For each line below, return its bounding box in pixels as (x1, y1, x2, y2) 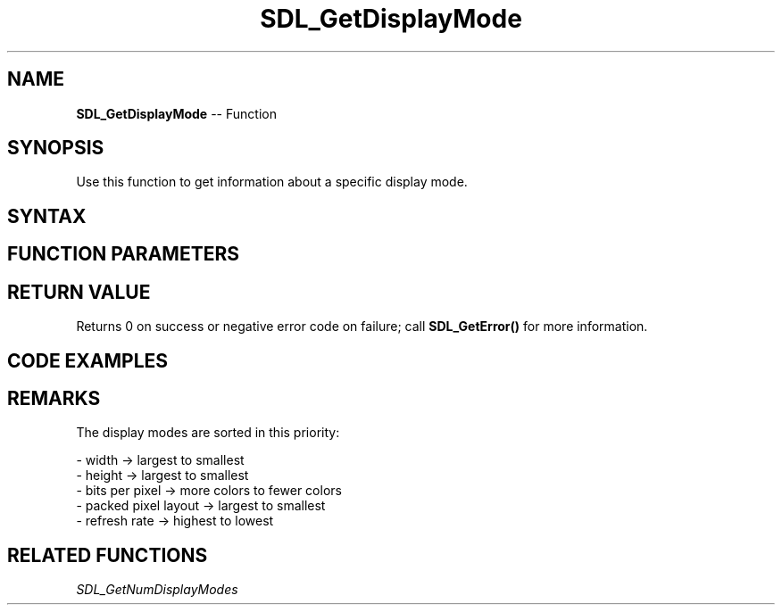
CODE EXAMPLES (7, 349, 169, 372)
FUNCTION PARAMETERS (7, 243, 239, 266)
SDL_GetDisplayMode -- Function (76, 105, 277, 121)
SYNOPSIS (7, 136, 104, 160)
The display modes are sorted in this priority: (76, 425, 340, 441)
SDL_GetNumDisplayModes (76, 582, 238, 598)
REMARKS (7, 386, 101, 409)
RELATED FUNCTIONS (7, 543, 208, 567)
